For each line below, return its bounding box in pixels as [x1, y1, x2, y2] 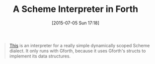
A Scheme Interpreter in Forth [12, 3, 139, 15]
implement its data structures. [9, 53, 71, 59]
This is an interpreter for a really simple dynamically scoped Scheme [9, 42, 150, 48]
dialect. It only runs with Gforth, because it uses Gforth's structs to [9, 48, 146, 54]
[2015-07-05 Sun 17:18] [51, 20, 100, 26]
